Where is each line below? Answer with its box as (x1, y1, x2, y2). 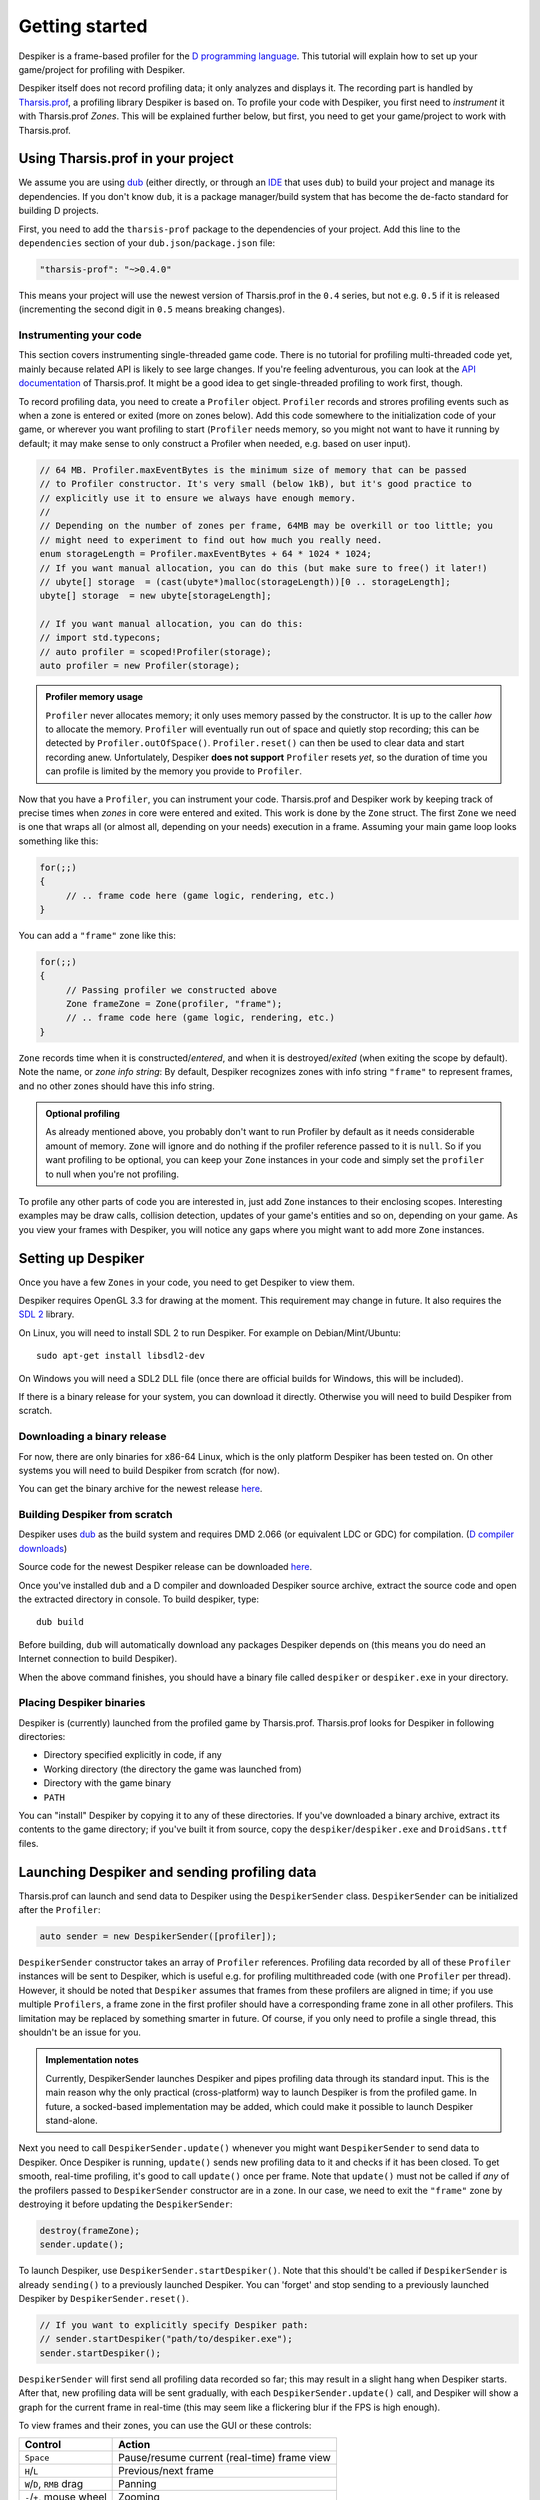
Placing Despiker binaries (18, 1696, 146, 1710)
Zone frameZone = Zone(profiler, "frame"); (65, 998, 283, 1010)
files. (18, 1837, 39, 1849)
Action (118, 2438, 151, 2452)
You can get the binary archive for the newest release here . (18, 1483, 263, 1495)
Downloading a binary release (18, 1430, 167, 1444)
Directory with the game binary (43, 1777, 172, 1789)
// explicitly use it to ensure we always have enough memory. (39, 492, 357, 504)
